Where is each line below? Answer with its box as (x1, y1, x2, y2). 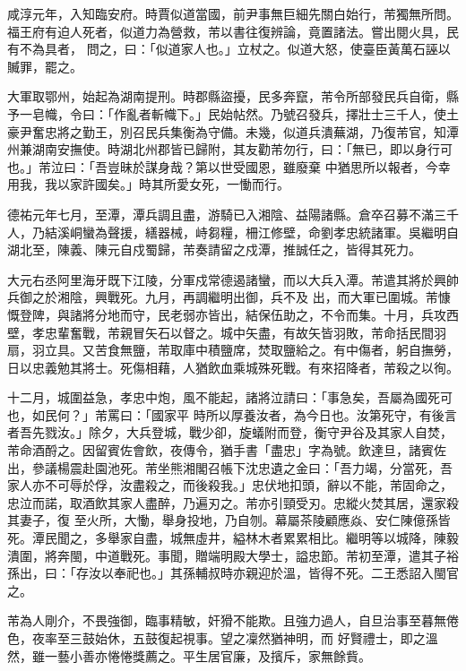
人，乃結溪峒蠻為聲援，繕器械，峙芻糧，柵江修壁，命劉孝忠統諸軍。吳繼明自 (7, 222, 459, 241)
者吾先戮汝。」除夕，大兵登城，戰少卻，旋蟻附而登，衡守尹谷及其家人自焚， (7, 423, 453, 442)
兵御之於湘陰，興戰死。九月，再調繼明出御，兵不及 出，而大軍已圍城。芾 (7, 288, 438, 306)
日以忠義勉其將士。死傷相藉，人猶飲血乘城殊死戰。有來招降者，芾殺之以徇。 (7, 357, 459, 376)
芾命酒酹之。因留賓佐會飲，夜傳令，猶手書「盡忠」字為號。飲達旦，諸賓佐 (7, 441, 446, 460)
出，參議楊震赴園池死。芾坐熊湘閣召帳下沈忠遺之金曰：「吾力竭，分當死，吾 (7, 458, 453, 477)
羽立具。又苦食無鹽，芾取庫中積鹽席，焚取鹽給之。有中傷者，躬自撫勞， (31, 340, 459, 359)
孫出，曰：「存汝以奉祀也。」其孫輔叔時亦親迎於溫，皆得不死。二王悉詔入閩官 (7, 563, 459, 582)
